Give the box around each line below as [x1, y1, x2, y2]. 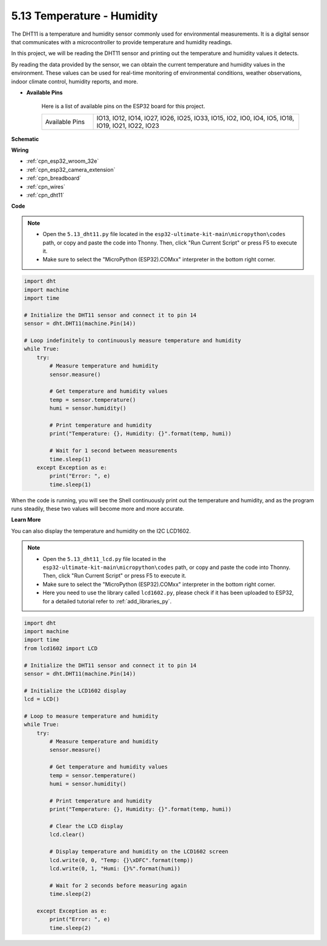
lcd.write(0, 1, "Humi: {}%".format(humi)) [49, 865, 181, 872]
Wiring [11, 146, 29, 154]
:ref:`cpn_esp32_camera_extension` [26, 166, 116, 173]
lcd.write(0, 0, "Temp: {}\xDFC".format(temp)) [49, 856, 194, 864]
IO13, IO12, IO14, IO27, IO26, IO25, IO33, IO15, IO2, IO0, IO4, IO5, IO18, [96, 114, 295, 122]
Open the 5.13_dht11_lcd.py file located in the [42, 555, 167, 562]
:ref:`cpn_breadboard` [26, 174, 82, 182]
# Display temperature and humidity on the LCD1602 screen [49, 848, 229, 855]
